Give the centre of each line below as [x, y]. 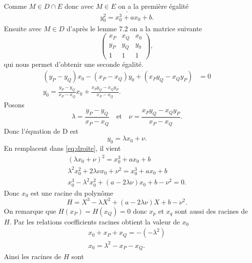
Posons [14, 104]
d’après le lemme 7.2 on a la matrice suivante [134, 28]
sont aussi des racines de [211, 211]
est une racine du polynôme [72, 192]
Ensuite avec [23, 28]
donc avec [79, 6]
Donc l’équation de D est [41, 131]
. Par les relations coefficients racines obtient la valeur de [95, 221]
